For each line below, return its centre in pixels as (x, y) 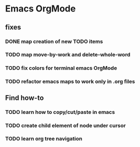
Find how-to (24, 98)
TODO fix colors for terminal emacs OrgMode (61, 68)
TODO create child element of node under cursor (65, 125)
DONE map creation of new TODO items (54, 41)
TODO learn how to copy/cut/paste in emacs (60, 112)
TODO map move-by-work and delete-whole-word (68, 54)
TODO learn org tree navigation (44, 139)
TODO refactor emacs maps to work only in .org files (70, 81)
